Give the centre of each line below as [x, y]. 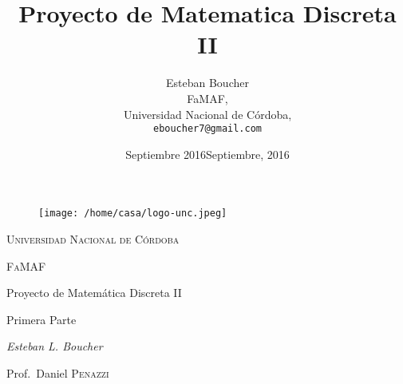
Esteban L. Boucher [55, 346]
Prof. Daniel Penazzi [58, 372]
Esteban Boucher [207, 83]
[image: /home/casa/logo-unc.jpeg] [133, 214]
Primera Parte [41, 319]
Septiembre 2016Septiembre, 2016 [207, 154]
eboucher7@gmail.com [207, 129]
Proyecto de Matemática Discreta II [94, 293]
